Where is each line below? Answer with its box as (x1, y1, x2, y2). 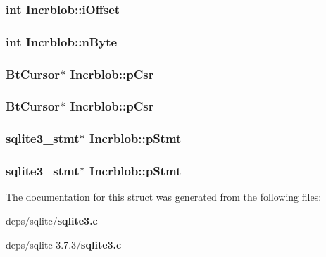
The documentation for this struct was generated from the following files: (6, 189, 322, 204)
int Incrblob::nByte (6, 32, 118, 50)
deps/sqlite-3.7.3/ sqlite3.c (6, 237, 122, 251)
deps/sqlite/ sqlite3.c (6, 213, 98, 228)
